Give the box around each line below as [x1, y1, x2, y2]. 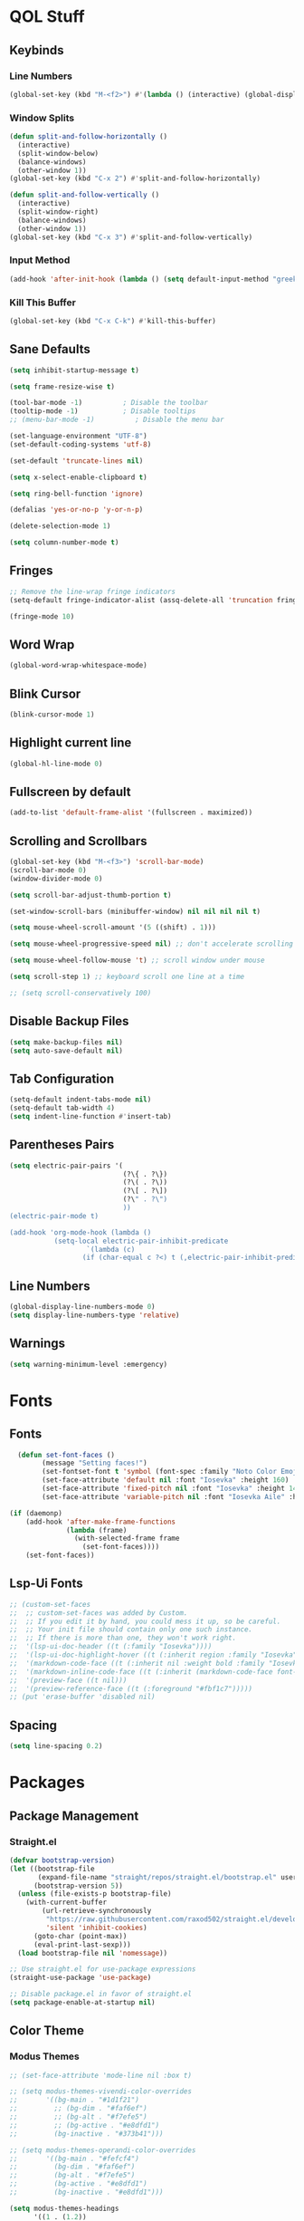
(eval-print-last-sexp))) [33, 1940, 131, 1949]
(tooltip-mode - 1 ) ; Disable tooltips [9, 407, 196, 416]
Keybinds [9, 43, 65, 58]
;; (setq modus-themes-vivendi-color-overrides [9, 2087, 193, 2096]
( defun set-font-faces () [17, 1450, 116, 1459]
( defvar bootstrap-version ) [9, 1855, 116, 1865]
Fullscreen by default [9, 784, 131, 799]
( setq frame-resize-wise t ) [9, 382, 116, 391]
